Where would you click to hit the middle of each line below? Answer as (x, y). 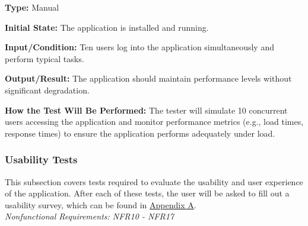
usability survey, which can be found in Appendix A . (101, 204)
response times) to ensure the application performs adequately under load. (140, 133)
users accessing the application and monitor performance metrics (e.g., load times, (154, 122)
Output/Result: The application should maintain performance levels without (148, 78)
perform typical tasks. (45, 58)
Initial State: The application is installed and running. (107, 27)
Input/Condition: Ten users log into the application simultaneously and (139, 47)
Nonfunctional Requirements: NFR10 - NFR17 (89, 216)
